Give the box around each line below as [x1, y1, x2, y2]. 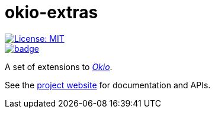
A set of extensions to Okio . [5, 61, 113, 72]
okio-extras [5, 2, 98, 22]
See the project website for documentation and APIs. [5, 79, 211, 90]
